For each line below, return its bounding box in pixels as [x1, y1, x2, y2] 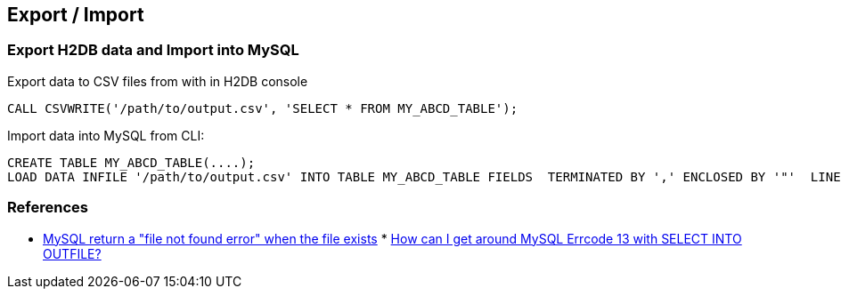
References [7, 198, 88, 217]
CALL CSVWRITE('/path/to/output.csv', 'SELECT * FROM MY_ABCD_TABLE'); [7, 100, 518, 116]
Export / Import [7, 4, 144, 26]
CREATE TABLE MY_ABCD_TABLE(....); [7, 155, 256, 170]
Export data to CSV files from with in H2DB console [7, 73, 308, 89]
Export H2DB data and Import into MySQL [7, 41, 299, 60]
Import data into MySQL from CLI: [7, 127, 205, 143]
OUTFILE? [43, 245, 102, 261]
